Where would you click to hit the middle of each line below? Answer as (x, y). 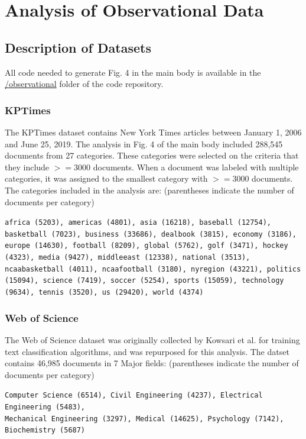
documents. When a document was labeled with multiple (196, 167)
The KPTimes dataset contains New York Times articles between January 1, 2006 (153, 132)
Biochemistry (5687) (45, 430)
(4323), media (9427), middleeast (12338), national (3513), (128, 258)
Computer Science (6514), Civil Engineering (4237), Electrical (134, 396)
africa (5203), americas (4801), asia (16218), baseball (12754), (138, 223)
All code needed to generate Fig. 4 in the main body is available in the (133, 72)
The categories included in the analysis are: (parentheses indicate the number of (149, 190)
